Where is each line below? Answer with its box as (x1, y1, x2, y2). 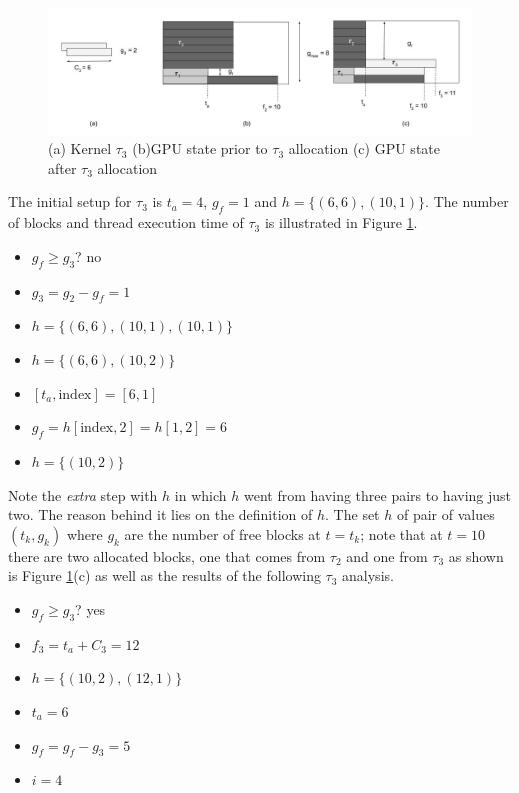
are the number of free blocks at (124, 523, 321, 544)
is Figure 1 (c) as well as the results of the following (8, 565, 321, 586)
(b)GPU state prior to (132, 138, 268, 159)
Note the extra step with (8, 484, 158, 505)
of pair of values (396, 504, 495, 525)
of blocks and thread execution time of (8, 212, 244, 233)
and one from (346, 545, 428, 566)
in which (174, 484, 227, 505)
